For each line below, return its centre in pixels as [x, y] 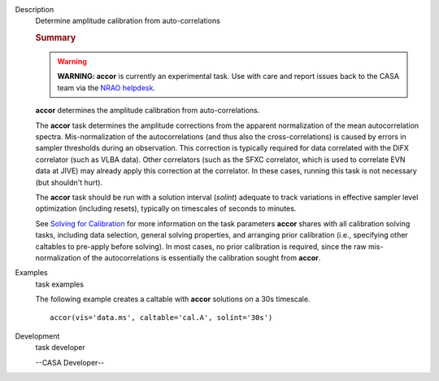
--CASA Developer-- [70, 362]
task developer [60, 348]
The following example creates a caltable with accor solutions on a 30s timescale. [173, 299]
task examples [60, 284]
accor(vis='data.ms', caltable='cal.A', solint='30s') [161, 318]
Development [37, 336]
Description [35, 9]
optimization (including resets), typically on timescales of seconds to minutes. [166, 208]
